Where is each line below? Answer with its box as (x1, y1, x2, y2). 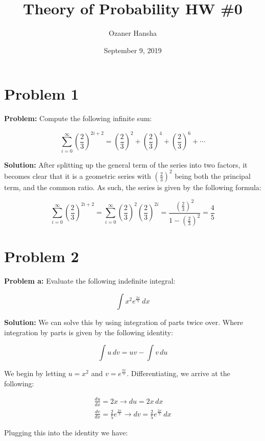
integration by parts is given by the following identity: (4, 327, 173, 337)
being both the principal (175, 170, 251, 181)
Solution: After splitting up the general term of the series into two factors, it (4, 159, 248, 170)
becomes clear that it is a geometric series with (4, 170, 151, 181)
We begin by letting (4, 368, 66, 379)
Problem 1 (4, 83, 79, 104)
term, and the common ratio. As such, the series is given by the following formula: (4, 181, 261, 192)
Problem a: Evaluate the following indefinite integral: (4, 275, 176, 286)
